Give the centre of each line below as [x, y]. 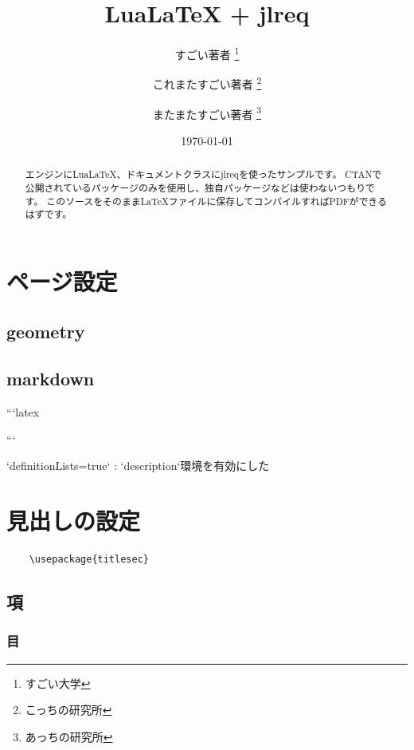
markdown [51, 379]
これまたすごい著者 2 [207, 83]
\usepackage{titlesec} [89, 559]
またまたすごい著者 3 [207, 112]
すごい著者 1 [207, 53]
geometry [46, 332]
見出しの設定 [74, 521]
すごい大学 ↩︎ [58, 683]
